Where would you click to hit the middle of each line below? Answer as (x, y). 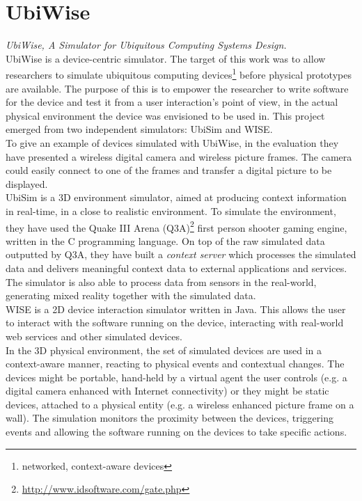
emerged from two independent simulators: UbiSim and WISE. (139, 129)
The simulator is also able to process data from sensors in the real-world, (161, 281)
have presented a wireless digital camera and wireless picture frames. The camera (179, 156)
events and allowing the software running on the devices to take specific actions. (176, 432)
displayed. (27, 183)
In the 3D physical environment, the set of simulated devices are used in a (164, 350)
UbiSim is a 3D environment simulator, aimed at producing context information (176, 197)
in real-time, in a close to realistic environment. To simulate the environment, (171, 210)
